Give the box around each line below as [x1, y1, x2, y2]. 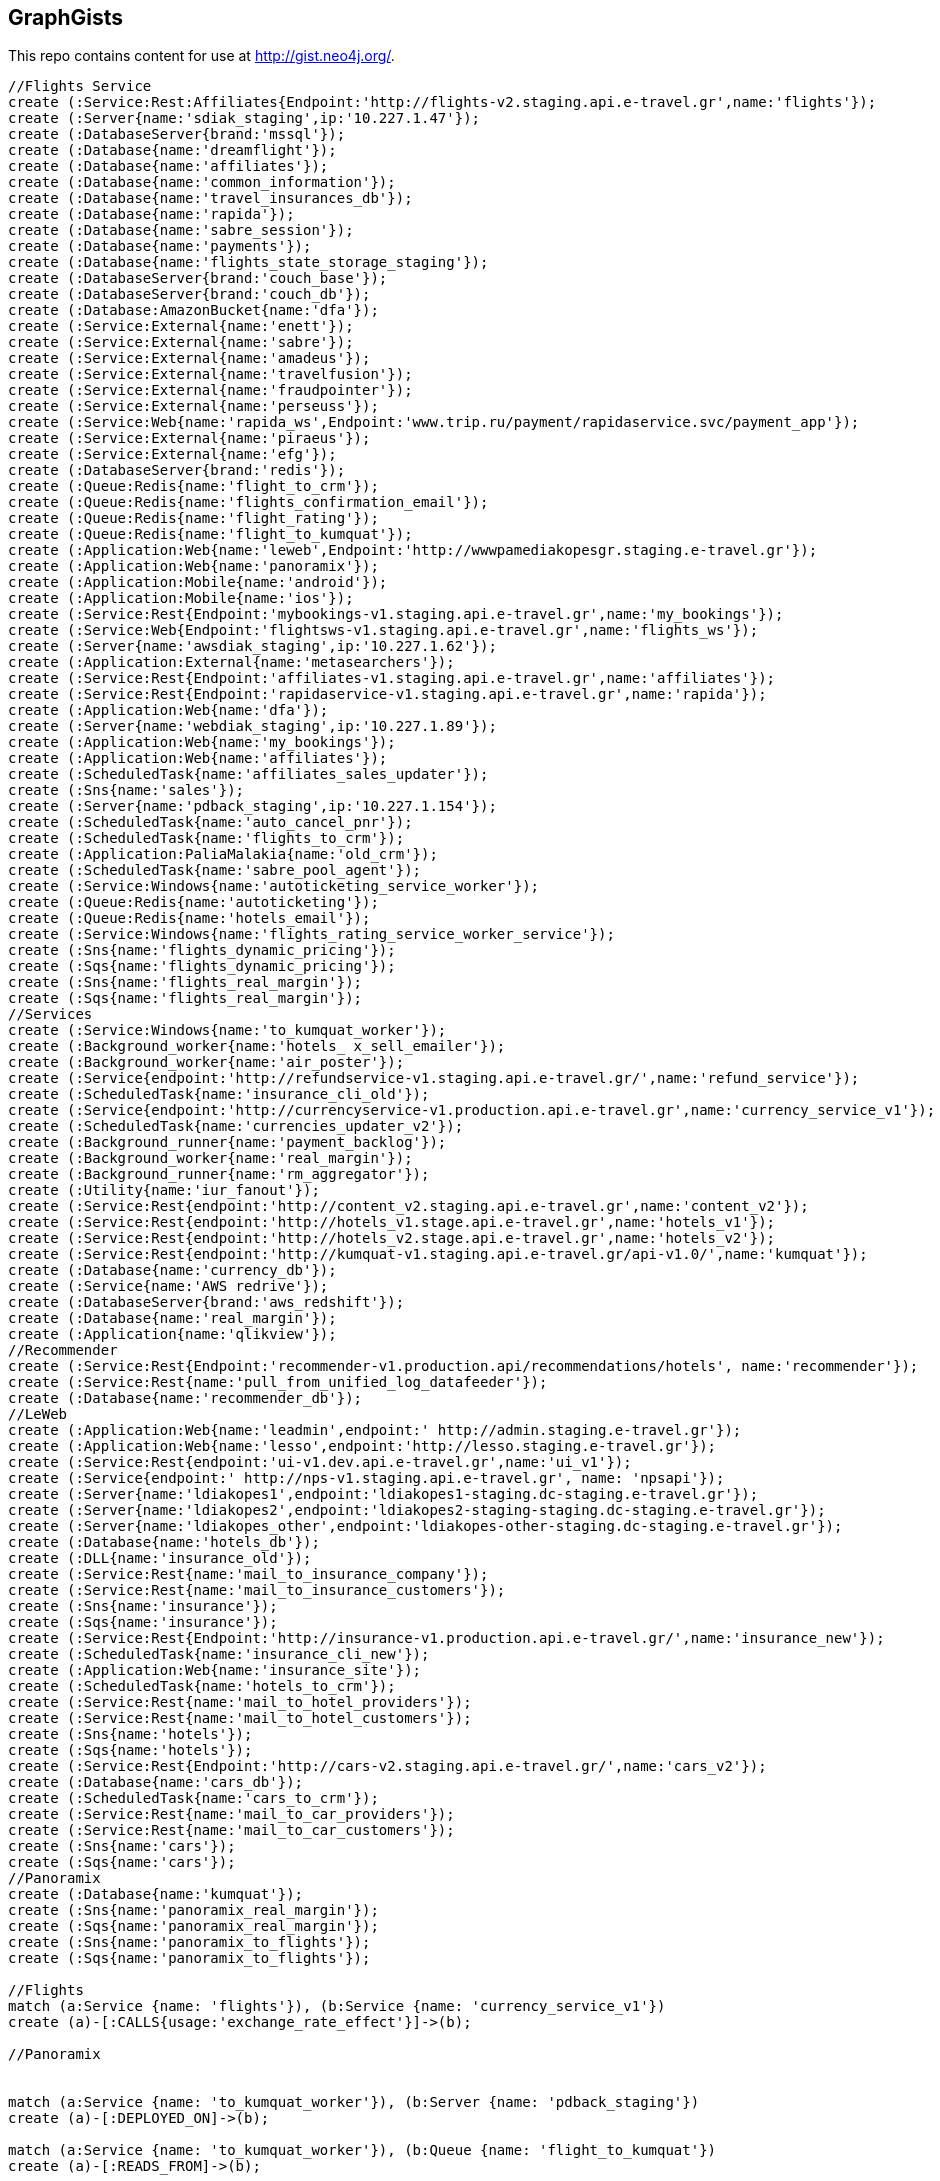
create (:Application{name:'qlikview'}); [8, 1326, 337, 1343]
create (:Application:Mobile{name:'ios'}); [8, 590, 354, 607]
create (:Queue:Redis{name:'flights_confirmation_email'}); [8, 494, 489, 511]
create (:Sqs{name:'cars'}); [8, 1854, 236, 1871]
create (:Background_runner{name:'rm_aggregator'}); [8, 1166, 430, 1183]
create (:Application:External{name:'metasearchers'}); [8, 654, 455, 671]
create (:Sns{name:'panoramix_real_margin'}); [8, 1902, 379, 1919]
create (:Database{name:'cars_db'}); [8, 1774, 304, 1791]
